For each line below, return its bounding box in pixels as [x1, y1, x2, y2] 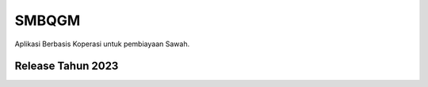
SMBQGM [14, 12, 81, 29]
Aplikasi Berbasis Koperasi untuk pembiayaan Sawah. [14, 39, 190, 49]
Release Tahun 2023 [14, 60, 119, 73]
